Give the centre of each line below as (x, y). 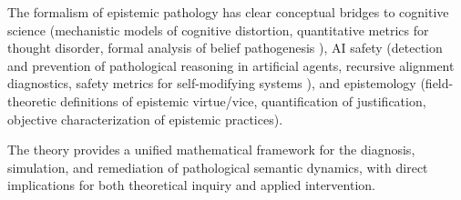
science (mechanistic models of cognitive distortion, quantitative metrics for (218, 30)
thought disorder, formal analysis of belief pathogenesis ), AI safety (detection (225, 48)
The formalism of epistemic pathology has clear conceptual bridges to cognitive (228, 12)
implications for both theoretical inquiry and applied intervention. (191, 185)
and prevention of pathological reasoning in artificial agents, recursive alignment (231, 65)
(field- (437, 83)
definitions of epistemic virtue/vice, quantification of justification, (243, 100)
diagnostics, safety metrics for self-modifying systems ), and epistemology (212, 83)
